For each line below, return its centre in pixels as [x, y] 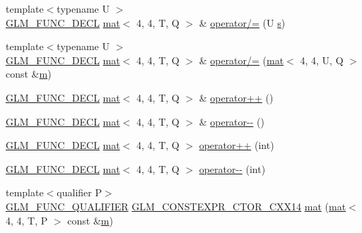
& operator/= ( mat [241, 60]
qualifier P [79, 192]
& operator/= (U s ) [242, 22]
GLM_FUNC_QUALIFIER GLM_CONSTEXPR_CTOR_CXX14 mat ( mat [176, 206]
